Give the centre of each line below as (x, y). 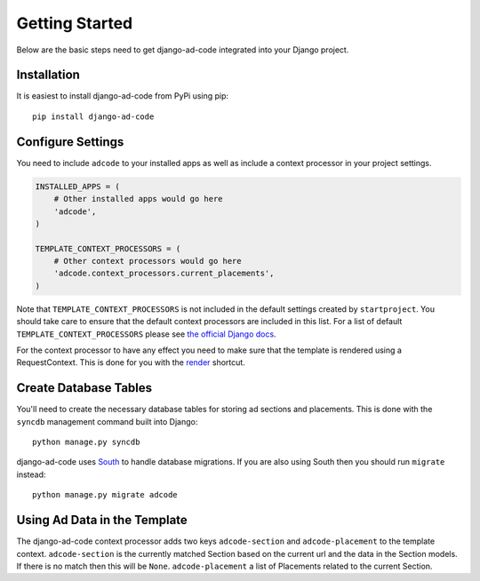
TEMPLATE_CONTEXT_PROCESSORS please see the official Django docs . (146, 334)
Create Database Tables (84, 388)
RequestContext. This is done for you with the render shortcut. (131, 362)
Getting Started (75, 23)
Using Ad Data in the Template (102, 520)
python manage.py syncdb (86, 442)
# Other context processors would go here (148, 261)
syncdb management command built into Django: (107, 421)
